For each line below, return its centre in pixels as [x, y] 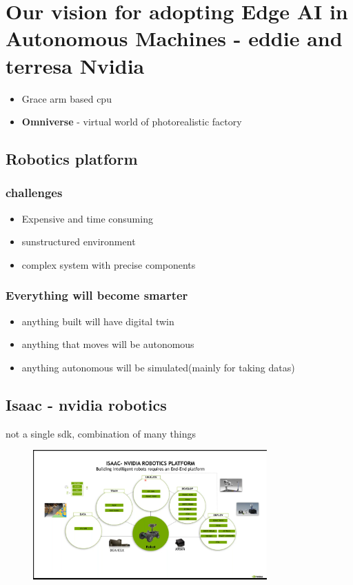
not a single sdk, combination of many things [101, 433]
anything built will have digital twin [98, 321]
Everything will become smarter [97, 295]
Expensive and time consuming [87, 218]
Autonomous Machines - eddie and [174, 38]
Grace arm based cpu [67, 98]
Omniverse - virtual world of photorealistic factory [132, 122]
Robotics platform [72, 159]
